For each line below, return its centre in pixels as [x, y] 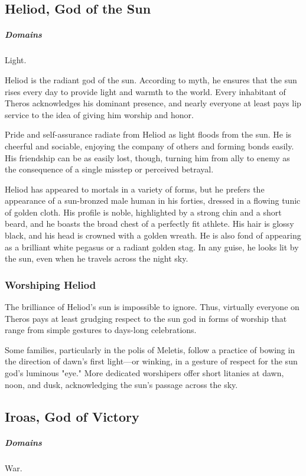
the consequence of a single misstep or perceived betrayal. [109, 169]
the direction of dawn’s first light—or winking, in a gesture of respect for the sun [151, 361]
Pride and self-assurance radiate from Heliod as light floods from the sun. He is [148, 134]
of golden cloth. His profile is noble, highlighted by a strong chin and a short [143, 212]
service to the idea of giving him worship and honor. [99, 114]
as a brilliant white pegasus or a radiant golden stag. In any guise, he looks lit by [152, 247]
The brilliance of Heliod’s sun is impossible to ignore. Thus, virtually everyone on [152, 307]
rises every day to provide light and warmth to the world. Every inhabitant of [145, 91]
